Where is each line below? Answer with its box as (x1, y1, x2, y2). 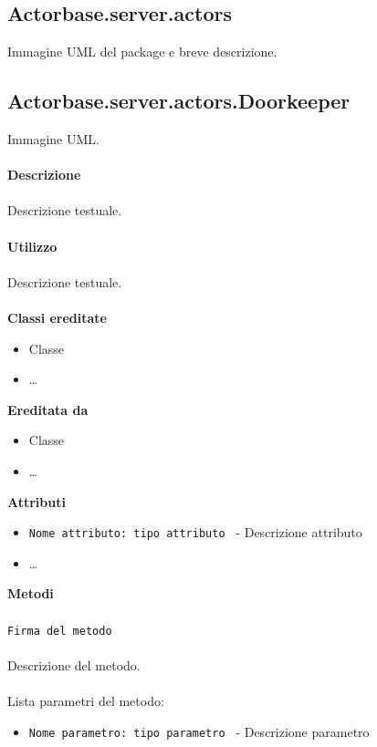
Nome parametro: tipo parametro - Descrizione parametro (28, 721, 370, 741)
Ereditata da (7, 399, 89, 419)
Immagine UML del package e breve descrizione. (7, 42, 278, 61)
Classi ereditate (7, 307, 107, 327)
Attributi (7, 492, 66, 511)
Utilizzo (7, 236, 58, 255)
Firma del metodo (7, 624, 112, 638)
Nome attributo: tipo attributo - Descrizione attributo (28, 523, 362, 542)
